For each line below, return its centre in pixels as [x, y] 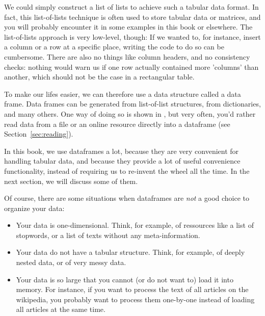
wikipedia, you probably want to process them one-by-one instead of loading [135, 299]
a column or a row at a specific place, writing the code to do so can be [114, 47]
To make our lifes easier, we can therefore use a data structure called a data [123, 94]
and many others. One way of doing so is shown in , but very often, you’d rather [130, 113]
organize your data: [34, 208]
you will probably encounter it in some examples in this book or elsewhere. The [128, 27]
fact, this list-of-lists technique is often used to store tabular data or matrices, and [132, 17]
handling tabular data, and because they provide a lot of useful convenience [122, 161]
